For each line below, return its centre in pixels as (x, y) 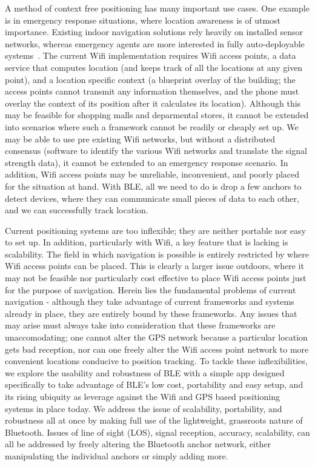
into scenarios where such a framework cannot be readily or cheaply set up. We (152, 126)
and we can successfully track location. (77, 210)
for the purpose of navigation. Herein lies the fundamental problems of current (151, 289)
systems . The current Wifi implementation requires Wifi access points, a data (151, 55)
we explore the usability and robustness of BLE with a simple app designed (145, 372)
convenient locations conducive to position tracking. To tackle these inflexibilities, (156, 361)
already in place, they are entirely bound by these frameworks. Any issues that (151, 313)
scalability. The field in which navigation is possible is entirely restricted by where (157, 254)
